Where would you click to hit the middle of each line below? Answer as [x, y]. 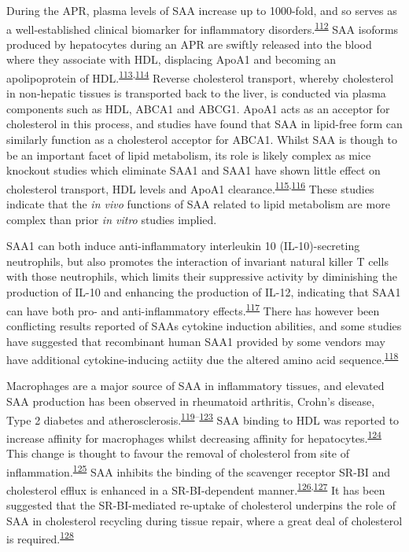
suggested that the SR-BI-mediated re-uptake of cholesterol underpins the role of [201, 505]
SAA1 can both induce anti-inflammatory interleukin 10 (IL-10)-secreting [183, 246]
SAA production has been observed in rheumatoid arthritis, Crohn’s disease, [191, 401]
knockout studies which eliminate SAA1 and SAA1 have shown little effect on [193, 170]
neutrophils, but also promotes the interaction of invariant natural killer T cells [197, 261]
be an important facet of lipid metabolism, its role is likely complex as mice [189, 155]
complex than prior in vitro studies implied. [112, 219]
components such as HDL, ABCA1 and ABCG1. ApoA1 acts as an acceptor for [198, 108]
